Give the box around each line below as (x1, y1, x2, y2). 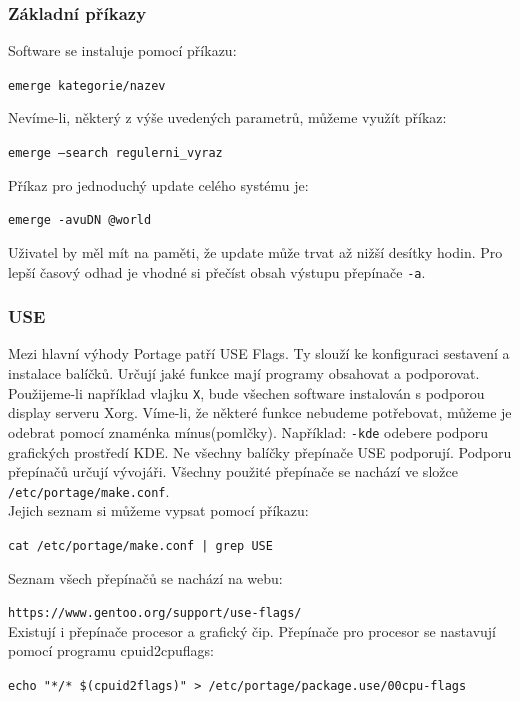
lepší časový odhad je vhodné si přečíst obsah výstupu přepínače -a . (8, 261, 426, 282)
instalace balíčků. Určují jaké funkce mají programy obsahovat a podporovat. (8, 363, 480, 384)
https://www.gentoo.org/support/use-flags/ (8, 606, 302, 621)
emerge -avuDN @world (8, 213, 152, 228)
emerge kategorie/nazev (8, 78, 166, 93)
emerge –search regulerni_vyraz (8, 146, 223, 161)
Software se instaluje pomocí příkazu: (8, 40, 237, 61)
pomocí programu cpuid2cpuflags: (8, 640, 214, 661)
